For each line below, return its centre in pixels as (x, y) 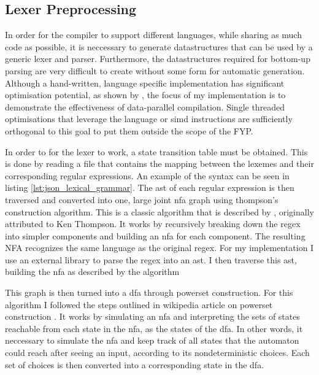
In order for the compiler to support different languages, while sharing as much (153, 35)
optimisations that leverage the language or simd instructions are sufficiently (149, 119)
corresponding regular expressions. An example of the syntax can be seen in (147, 175)
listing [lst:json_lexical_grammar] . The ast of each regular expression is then (150, 187)
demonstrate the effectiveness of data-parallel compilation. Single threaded (145, 106)
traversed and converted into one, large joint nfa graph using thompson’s (142, 199)
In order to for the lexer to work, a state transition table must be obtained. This (156, 151)
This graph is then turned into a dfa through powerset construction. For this (149, 292)
